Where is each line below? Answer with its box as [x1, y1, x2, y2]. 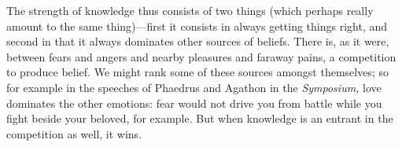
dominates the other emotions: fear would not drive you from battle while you [6, 94, 382, 111]
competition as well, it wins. [6, 125, 142, 141]
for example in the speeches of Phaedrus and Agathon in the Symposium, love [6, 79, 382, 95]
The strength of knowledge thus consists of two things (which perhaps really [6, 2, 374, 18]
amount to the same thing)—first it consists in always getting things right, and [6, 17, 388, 34]
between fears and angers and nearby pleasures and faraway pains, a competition [6, 48, 396, 64]
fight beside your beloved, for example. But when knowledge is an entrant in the [6, 110, 393, 127]
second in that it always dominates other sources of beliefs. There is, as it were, [6, 33, 389, 50]
